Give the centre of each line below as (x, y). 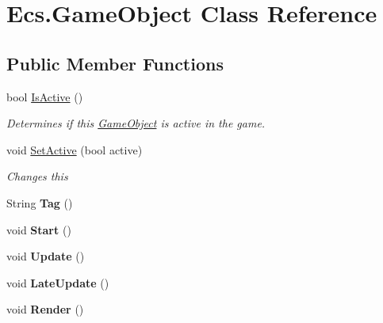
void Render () (45, 309)
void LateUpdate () (58, 282)
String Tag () (40, 202)
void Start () (39, 229)
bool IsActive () (45, 96)
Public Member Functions (115, 63)
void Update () (46, 256)
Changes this (37, 176)
